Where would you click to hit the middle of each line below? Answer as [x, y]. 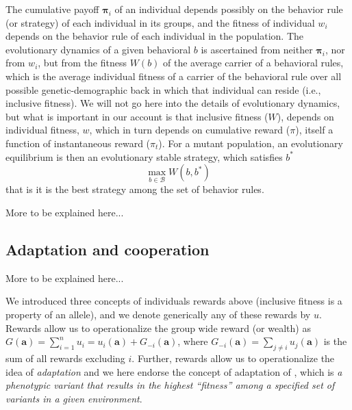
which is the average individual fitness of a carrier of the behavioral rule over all [174, 76]
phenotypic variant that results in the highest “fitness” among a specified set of [170, 385]
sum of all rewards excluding [65, 358]
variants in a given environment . [74, 398]
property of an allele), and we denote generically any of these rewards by [158, 314]
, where [193, 341]
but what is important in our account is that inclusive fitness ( [137, 116]
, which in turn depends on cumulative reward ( [190, 130]
